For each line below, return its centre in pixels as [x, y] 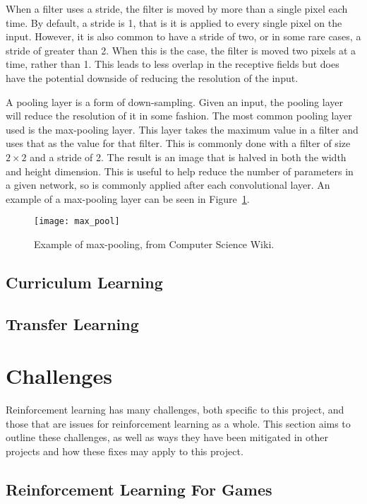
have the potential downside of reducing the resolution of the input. [152, 77]
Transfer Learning [72, 323]
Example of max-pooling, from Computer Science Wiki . [154, 244]
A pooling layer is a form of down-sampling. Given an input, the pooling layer [174, 101]
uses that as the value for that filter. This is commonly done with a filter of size [178, 143]
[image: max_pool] [77, 222]
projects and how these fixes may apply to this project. [125, 451]
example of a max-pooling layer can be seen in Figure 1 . [128, 198]
